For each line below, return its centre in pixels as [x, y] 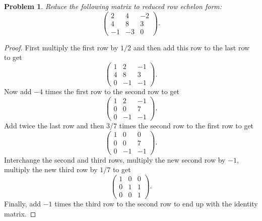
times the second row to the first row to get [186, 125]
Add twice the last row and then [54, 125]
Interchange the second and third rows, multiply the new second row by [115, 159]
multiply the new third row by [51, 169]
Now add [18, 91]
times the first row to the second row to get [112, 91]
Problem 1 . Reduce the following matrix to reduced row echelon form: [113, 6]
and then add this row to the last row [191, 47]
